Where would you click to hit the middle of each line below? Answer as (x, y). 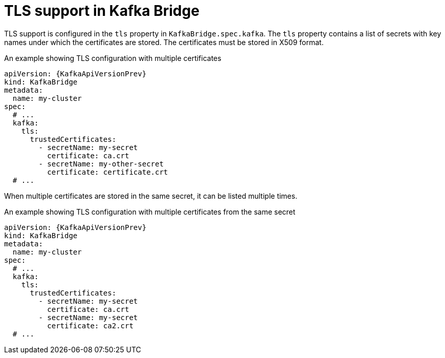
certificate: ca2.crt (90, 325)
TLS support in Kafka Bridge (102, 11)
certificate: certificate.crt (108, 172)
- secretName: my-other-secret (101, 164)
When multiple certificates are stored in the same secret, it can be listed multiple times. (151, 196)
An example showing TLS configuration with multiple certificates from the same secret (150, 212)
